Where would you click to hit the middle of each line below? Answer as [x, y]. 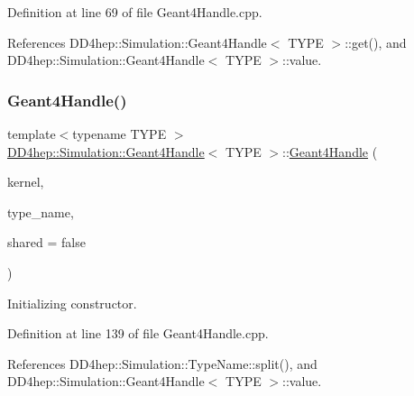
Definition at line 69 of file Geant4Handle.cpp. [135, 12]
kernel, [26, 182]
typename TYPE [120, 134]
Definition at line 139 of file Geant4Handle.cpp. [138, 333]
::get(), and [376, 42]
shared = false [46, 242]
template [32, 134]
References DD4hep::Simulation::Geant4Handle [137, 42]
